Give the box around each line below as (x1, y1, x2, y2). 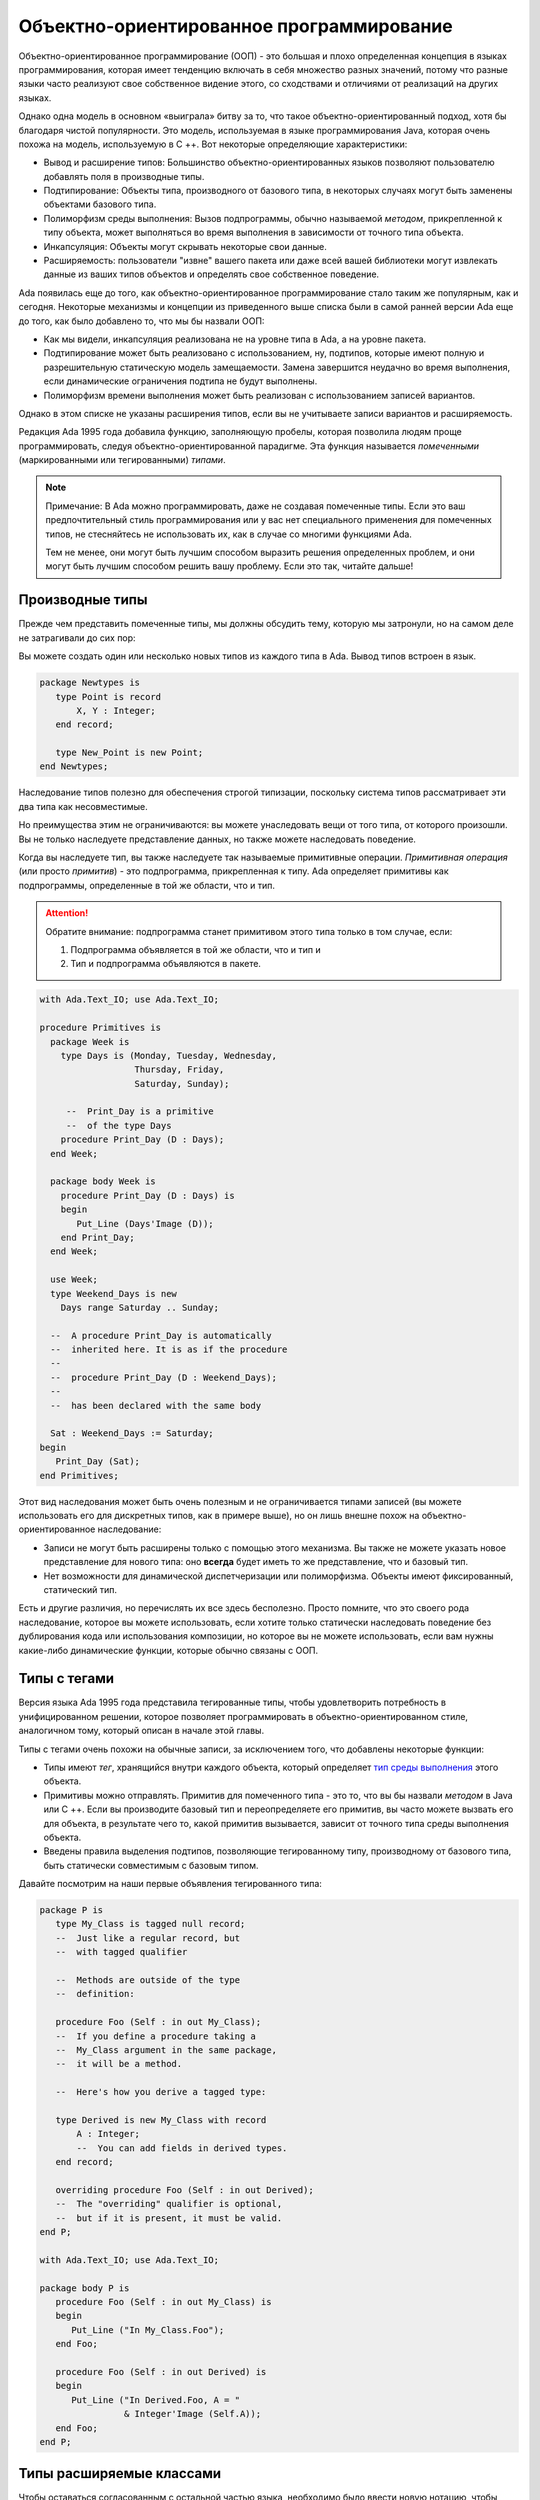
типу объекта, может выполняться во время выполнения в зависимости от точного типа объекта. (43, 226, 464, 239)
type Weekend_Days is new (50, 1288, 177, 1299)
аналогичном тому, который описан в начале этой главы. (18, 1725, 265, 1737)
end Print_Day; (60, 1231, 135, 1243)
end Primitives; (39, 1470, 120, 1481)
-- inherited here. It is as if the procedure (50, 1344, 288, 1355)
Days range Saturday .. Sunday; (60, 1301, 220, 1313)
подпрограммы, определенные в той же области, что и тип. (18, 879, 275, 891)
